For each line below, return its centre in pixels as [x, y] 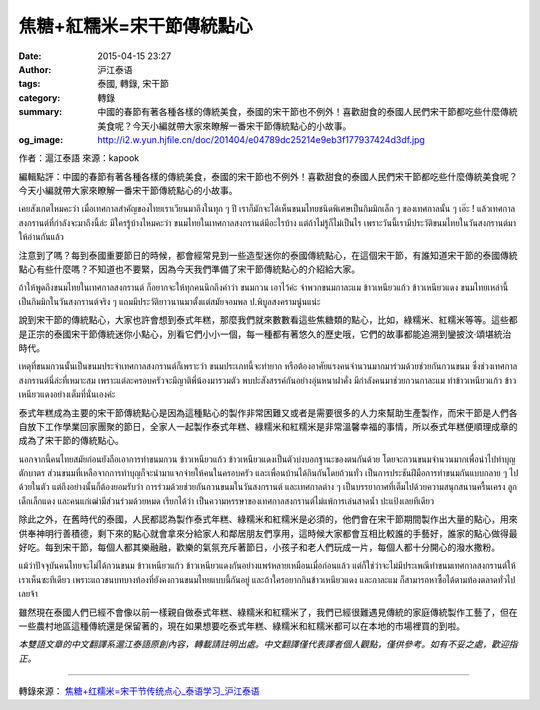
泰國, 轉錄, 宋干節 [133, 84]
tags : [29, 84]
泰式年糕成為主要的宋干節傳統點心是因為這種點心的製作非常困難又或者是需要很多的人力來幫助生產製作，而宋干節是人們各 [268, 412]
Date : [30, 56]
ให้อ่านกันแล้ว [41, 237]
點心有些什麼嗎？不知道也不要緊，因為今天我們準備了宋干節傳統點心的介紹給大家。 [189, 269]
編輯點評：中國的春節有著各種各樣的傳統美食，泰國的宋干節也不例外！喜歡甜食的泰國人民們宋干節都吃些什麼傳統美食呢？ [268, 176]
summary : [40, 112]
